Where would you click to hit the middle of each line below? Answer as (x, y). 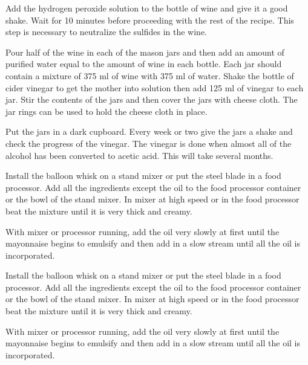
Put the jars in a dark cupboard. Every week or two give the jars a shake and (149, 131)
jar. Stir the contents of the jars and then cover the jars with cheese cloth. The (152, 99)
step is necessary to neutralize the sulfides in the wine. (106, 32)
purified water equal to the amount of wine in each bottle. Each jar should (144, 64)
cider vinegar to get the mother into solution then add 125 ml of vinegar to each (155, 87)
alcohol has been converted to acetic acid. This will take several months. (139, 155)
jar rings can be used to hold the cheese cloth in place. (106, 111)
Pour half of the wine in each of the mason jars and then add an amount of (145, 52)
